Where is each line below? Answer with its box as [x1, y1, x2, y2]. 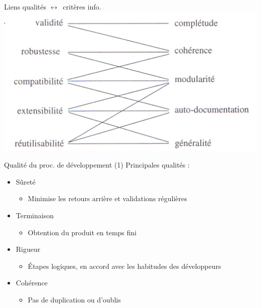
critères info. [63, 2, 101, 12]
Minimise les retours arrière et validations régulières [28, 193, 187, 204]
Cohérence [16, 277, 48, 288]
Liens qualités [4, 2, 46, 12]
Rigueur [16, 244, 41, 254]
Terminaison [16, 210, 54, 221]
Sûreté [16, 176, 36, 187]
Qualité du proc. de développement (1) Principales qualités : [4, 160, 190, 170]
